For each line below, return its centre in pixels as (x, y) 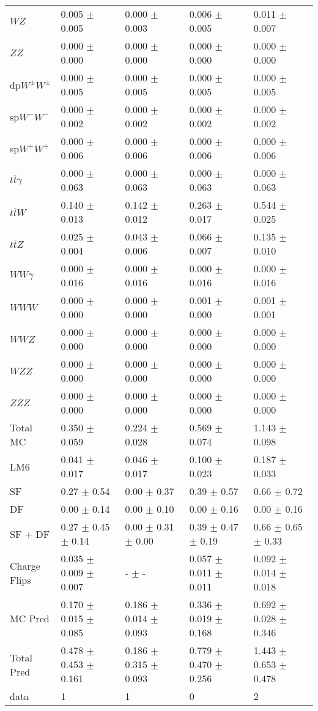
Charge (25, 565)
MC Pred (30, 618)
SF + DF (30, 534)
